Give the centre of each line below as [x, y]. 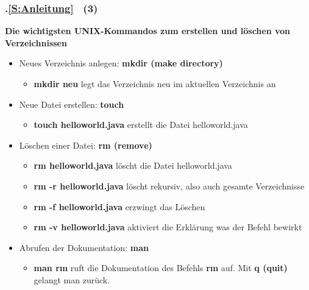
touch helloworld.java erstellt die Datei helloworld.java [141, 125]
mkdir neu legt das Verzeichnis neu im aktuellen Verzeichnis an [155, 83]
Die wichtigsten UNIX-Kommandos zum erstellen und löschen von [148, 31]
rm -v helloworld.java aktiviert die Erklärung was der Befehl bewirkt [168, 227]
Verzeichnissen [36, 42]
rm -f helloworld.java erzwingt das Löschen [119, 206]
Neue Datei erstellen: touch [72, 104]
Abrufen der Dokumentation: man [84, 247]
